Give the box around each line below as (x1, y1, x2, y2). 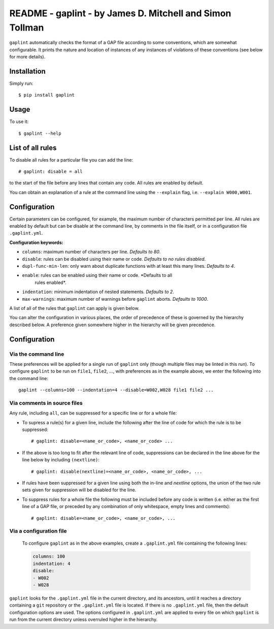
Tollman (9, 22, 44, 33)
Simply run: (9, 80, 33, 86)
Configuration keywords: (9, 239, 63, 245)
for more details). (9, 54, 46, 60)
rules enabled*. (35, 279, 66, 286)
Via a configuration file (9, 527, 67, 534)
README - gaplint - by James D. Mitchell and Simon (9, 8, 231, 19)
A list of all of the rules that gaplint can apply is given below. (9, 305, 140, 311)
